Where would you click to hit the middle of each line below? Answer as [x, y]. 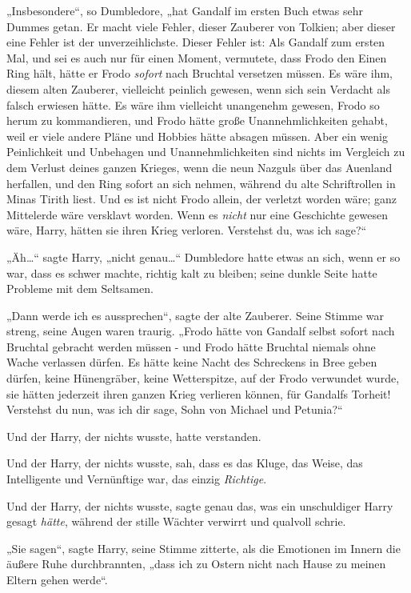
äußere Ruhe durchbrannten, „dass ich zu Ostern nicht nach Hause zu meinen [196, 564]
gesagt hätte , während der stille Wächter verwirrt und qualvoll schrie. [176, 521]
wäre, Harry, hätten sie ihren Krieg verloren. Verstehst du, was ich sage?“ [187, 230]
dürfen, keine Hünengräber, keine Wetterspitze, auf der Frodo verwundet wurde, [203, 378]
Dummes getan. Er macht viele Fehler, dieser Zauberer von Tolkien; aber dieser [201, 26]
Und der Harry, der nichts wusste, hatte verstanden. [134, 436]
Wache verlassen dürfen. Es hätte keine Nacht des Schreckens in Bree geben [192, 362]
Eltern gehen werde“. [57, 579]
